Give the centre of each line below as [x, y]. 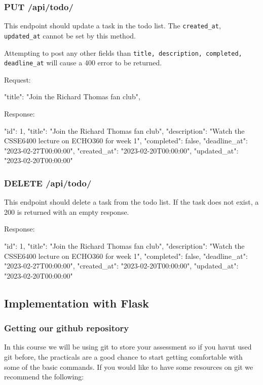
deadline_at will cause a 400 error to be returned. [83, 63]
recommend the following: [44, 377]
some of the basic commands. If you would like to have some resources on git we [129, 367]
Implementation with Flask [77, 303]
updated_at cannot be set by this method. [70, 35]
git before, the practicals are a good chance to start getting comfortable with [123, 356]
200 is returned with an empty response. [67, 211]
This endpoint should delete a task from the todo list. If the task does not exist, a [131, 202]
